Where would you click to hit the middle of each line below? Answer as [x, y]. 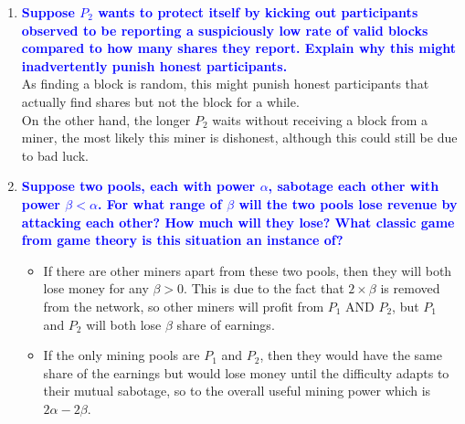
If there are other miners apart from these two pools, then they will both [248, 270]
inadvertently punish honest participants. [154, 65]
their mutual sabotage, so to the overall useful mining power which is [237, 391]
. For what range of [159, 203]
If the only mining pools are [122, 355]
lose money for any [96, 288]
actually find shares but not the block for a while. [160, 101]
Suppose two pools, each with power [138, 186]
